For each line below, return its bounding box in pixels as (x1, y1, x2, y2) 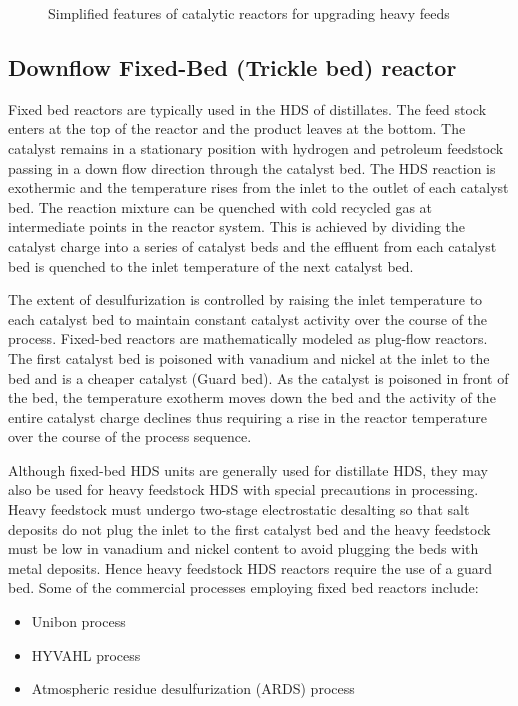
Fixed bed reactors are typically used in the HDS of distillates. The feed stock (8, 98, 487, 119)
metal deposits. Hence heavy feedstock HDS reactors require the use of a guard (8, 557, 493, 578)
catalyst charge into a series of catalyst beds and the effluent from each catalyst (8, 235, 497, 256)
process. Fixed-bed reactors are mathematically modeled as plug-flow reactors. (8, 328, 488, 349)
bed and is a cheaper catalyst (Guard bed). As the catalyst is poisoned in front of (8, 367, 509, 388)
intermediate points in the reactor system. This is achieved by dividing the (8, 216, 466, 237)
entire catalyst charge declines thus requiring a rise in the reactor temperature (8, 406, 487, 427)
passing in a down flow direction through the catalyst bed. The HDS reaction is (8, 157, 496, 178)
